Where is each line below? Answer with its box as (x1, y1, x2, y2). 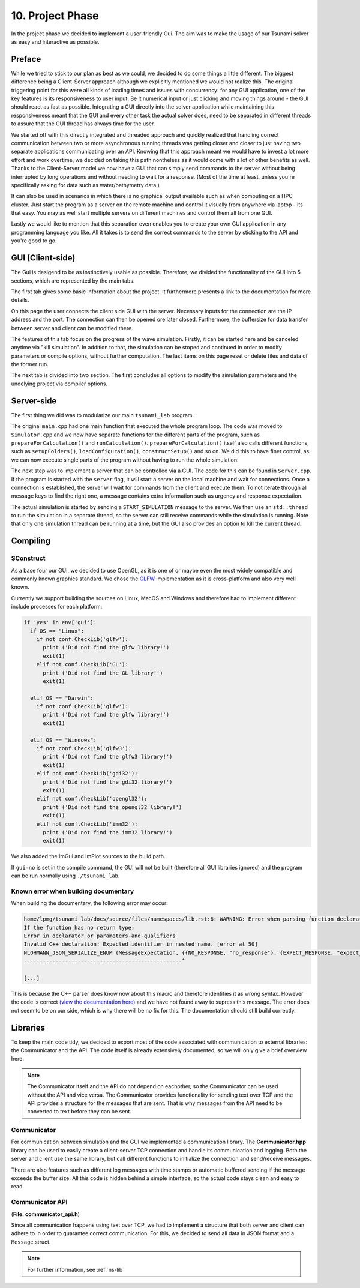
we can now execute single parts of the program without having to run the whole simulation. (11, 456, 239, 463)
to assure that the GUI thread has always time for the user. (11, 120, 155, 127)
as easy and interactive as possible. (11, 38, 100, 45)
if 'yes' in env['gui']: (23, 619, 97, 626)
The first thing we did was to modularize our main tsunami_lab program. (11, 411, 194, 418)
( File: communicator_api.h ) (11, 1210, 80, 1218)
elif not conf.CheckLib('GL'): (36, 661, 128, 668)
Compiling (11, 536, 51, 546)
